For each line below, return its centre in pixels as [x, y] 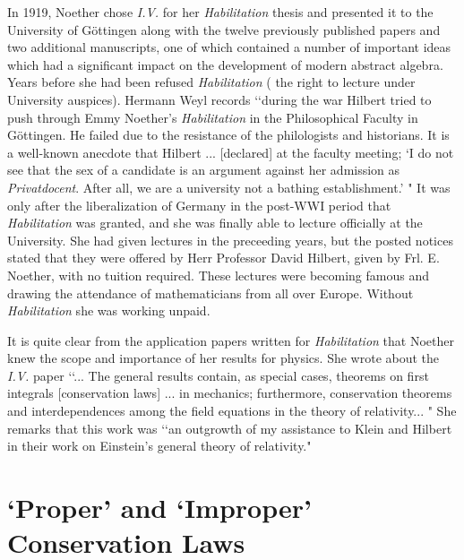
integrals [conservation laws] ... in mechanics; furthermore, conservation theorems [230, 393]
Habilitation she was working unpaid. [109, 310]
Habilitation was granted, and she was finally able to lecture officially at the [215, 223]
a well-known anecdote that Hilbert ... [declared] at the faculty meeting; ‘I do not [231, 152]
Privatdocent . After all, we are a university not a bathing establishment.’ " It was [229, 187]
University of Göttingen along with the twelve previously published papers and [224, 29]
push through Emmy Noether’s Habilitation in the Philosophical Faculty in [213, 117]
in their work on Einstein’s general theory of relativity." [159, 446]
